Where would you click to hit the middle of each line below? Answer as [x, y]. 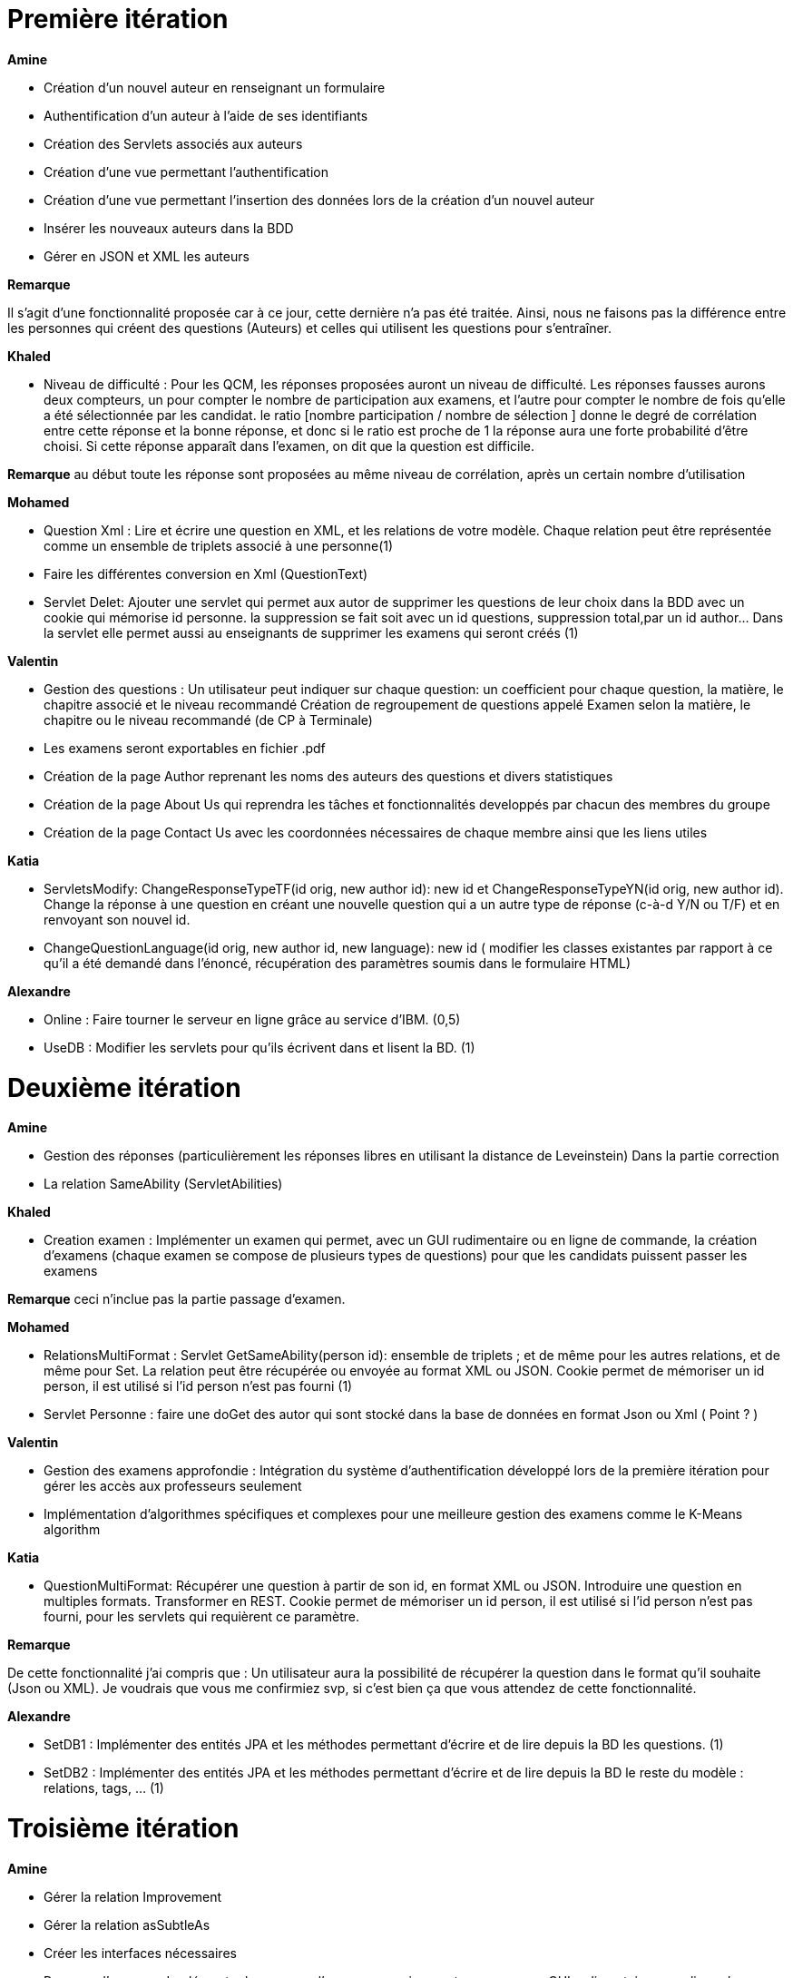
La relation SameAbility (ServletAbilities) [163, 1184]
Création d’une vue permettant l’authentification [186, 171]
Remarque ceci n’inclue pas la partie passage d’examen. [176, 1299]
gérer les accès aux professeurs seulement [173, 1486]
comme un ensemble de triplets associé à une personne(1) [219, 545]
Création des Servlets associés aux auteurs [173, 143]
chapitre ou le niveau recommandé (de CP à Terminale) [208, 720]
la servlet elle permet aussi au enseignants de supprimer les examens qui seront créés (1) [311, 632]
